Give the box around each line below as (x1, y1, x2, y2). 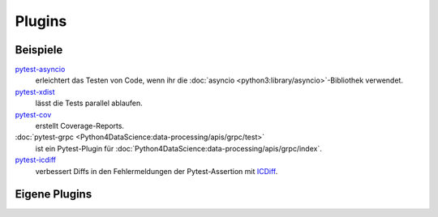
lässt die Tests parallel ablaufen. (35, 98, 144, 108)
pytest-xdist (15, 87, 56, 96)
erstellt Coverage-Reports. (35, 121, 125, 131)
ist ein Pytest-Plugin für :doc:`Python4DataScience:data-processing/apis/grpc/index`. (35, 143, 322, 153)
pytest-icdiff (15, 155, 57, 165)
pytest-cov (15, 109, 52, 119)
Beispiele (15, 43, 63, 57)
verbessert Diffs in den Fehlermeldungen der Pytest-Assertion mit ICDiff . (35, 166, 278, 176)
